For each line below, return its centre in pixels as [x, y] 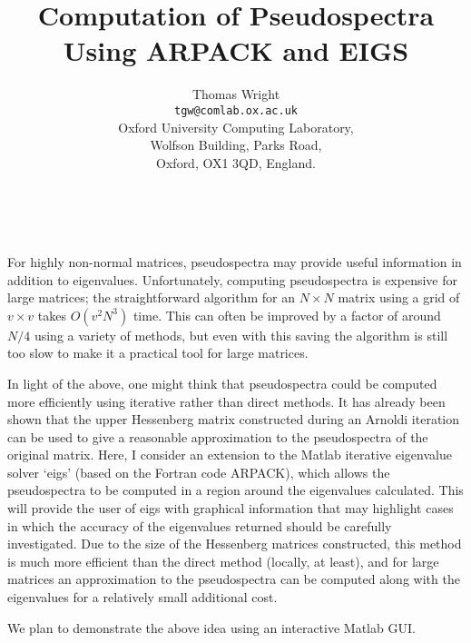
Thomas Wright [236, 94]
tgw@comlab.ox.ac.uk [236, 110]
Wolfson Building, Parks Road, [236, 145]
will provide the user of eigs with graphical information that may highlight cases [231, 508]
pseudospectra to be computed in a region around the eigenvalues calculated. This [235, 490]
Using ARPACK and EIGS [236, 50]
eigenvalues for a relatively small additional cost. [142, 597]
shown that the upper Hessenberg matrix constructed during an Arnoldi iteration [234, 419]
